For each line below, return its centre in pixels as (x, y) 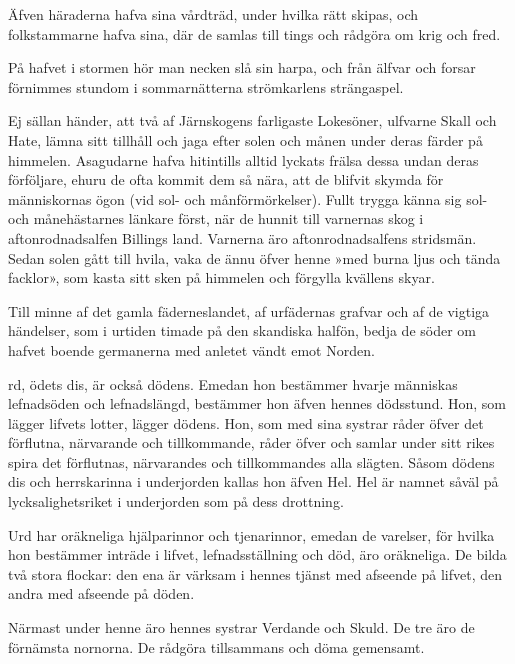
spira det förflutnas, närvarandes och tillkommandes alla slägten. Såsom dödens (251, 461)
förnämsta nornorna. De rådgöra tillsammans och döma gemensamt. (216, 646)
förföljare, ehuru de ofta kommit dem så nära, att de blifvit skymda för (226, 179)
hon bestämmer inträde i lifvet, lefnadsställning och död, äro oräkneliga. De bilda (257, 554)
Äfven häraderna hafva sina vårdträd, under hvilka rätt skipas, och (213, 14)
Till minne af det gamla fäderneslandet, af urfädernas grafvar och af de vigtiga (249, 310)
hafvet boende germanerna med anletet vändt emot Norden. (191, 349)
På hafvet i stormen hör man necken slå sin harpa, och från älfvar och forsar (242, 67)
